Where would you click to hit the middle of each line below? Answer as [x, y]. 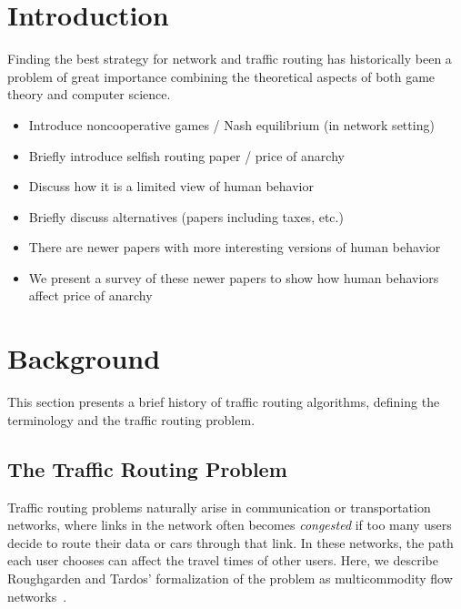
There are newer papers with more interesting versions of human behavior [235, 247]
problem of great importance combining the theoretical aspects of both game [221, 76]
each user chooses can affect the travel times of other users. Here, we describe [223, 560]
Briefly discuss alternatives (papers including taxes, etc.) [186, 216]
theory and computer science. [89, 94]
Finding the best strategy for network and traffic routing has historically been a [230, 59]
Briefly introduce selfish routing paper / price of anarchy [186, 155]
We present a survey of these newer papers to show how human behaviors [234, 277]
